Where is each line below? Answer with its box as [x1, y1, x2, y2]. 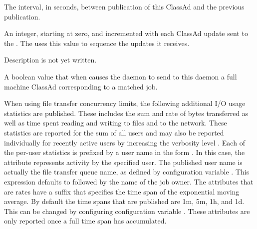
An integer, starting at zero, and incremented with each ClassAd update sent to [4, 28, 248, 38]
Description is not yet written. [4, 54, 97, 65]
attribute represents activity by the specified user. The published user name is [4, 156, 243, 167]
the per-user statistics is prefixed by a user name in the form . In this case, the [4, 147, 245, 157]
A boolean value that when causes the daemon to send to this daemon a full [4, 71, 237, 81]
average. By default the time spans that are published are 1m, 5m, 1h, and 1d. [4, 196, 245, 206]
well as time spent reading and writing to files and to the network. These [4, 117, 227, 128]
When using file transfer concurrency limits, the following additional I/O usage [4, 98, 246, 108]
